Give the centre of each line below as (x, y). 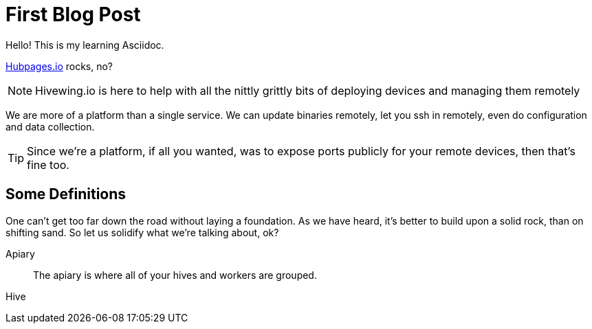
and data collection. (50, 126)
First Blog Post (73, 14)
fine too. (48, 164)
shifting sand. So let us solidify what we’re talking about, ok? (142, 232)
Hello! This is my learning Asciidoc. (85, 45)
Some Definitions (66, 194)
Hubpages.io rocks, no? (59, 66)
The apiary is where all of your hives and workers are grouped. (175, 275)
